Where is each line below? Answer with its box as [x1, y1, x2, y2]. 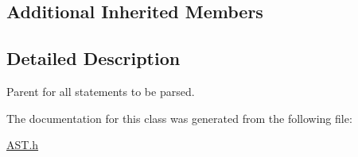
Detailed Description [6, 46, 181, 71]
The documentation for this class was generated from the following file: [6, 109, 352, 126]
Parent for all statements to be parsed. [6, 82, 195, 99]
